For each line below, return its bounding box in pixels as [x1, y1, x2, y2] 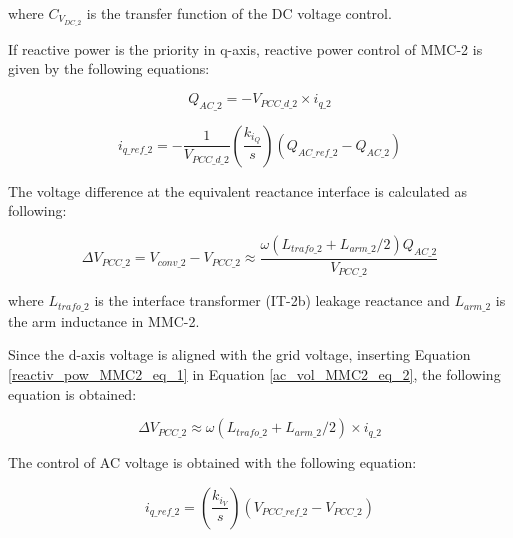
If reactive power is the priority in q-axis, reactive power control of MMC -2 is [8, 38, 483, 59]
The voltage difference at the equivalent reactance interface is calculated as [8, 180, 468, 201]
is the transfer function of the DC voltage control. [86, 3, 392, 23]
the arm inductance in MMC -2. [8, 310, 200, 331]
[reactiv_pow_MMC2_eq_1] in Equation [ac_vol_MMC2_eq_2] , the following [8, 363, 501, 384]
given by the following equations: [8, 58, 210, 79]
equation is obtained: [8, 383, 137, 404]
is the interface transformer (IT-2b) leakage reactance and [94, 290, 450, 311]
